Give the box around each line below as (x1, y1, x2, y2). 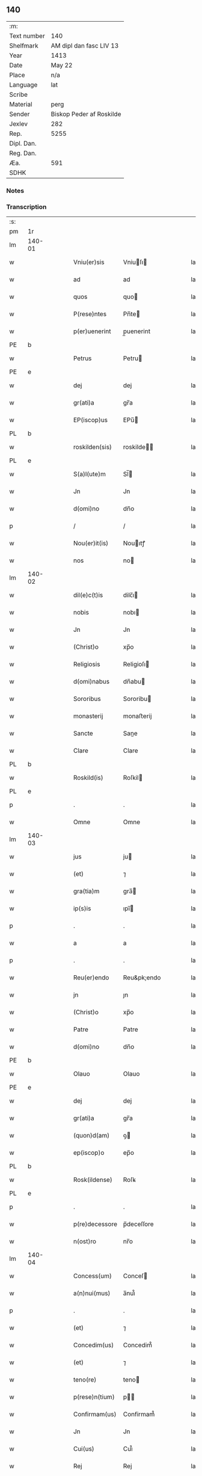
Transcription (6, 203, 47, 211)
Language (9, 81, 38, 89)
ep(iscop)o (73, 1148, 105, 1157)
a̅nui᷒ (123, 1289, 135, 1297)
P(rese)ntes (73, 310, 107, 318)
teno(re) (73, 1376, 97, 1384)
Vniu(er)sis (73, 258, 105, 266)
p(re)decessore (73, 1220, 117, 1228)
